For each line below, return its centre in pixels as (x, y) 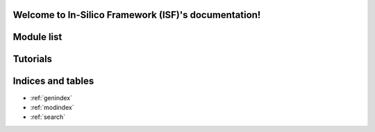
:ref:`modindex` (52, 107)
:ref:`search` (48, 117)
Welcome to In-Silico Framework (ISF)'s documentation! (137, 15)
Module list (37, 37)
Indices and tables (53, 81)
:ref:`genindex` (51, 97)
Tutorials (32, 59)
